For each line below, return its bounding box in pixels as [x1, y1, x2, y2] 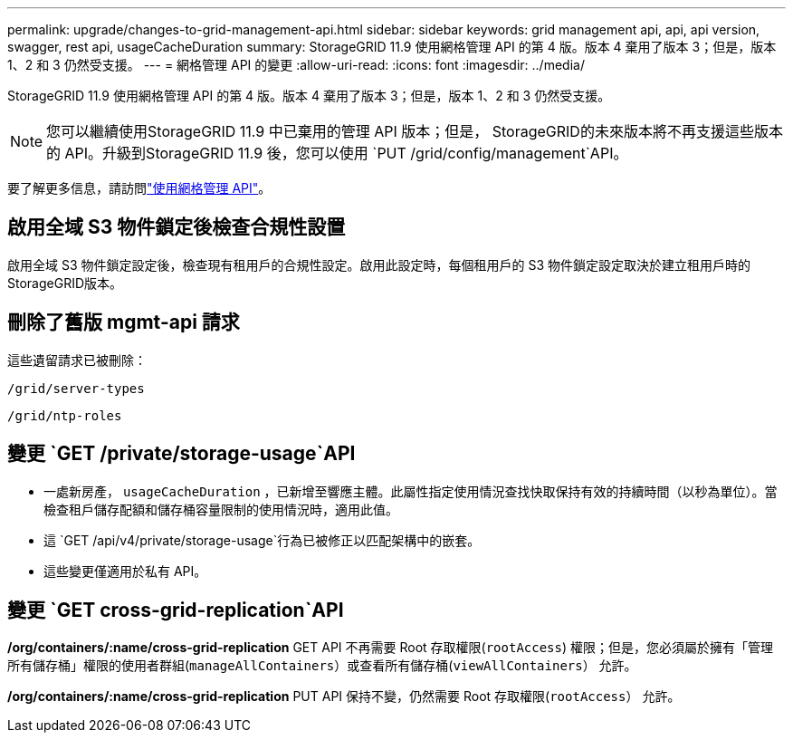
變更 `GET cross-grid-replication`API [7, 598, 344, 621]
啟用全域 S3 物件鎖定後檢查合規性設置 [7, 216, 346, 239]
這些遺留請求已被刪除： [7, 351, 147, 368]
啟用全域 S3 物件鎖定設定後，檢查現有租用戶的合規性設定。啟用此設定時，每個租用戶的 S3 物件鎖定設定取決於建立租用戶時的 [7, 256, 751, 273]
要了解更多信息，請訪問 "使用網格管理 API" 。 [7, 180, 272, 196]
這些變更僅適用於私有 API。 [43, 562, 207, 579]
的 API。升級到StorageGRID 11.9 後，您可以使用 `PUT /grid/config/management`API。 [46, 144, 628, 162]
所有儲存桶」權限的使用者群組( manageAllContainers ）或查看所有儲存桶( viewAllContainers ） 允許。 [7, 658, 637, 674]
